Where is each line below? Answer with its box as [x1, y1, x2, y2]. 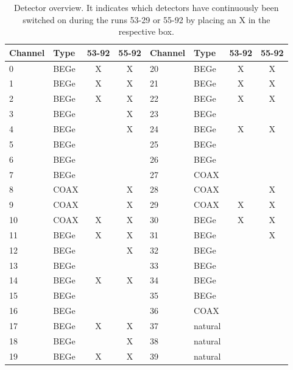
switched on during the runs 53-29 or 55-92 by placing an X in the [23, 13, 270, 26]
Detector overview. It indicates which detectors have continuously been [14, 1, 279, 13]
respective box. [118, 25, 174, 38]
